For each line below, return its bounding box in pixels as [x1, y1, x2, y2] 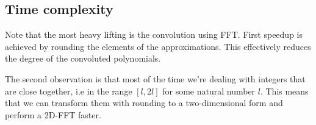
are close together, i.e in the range [5, 84, 132, 97]
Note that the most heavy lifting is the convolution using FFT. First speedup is [5, 28, 303, 41]
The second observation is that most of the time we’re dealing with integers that [5, 72, 306, 85]
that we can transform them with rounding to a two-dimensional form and [5, 96, 283, 109]
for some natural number [162, 84, 256, 97]
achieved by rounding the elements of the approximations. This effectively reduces [5, 40, 311, 52]
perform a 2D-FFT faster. [5, 108, 101, 121]
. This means [260, 84, 309, 97]
